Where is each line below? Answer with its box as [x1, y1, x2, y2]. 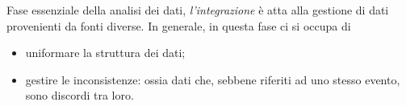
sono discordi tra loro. [25, 87, 134, 104]
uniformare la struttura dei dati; [25, 44, 186, 61]
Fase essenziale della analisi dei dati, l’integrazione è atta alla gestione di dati [6, 2, 389, 18]
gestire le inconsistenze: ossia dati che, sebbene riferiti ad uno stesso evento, [25, 71, 400, 88]
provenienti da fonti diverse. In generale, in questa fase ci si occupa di [6, 17, 351, 34]
